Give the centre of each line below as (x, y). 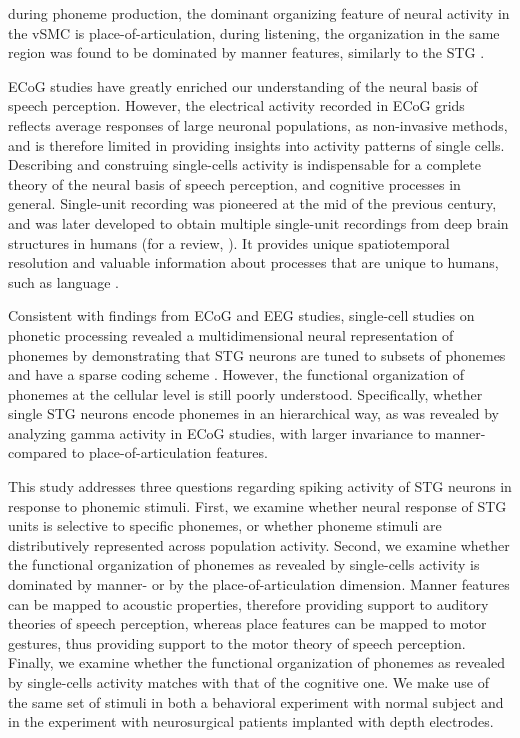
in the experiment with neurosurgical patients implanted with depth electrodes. (251, 721)
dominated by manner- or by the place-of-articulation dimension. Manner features (259, 584)
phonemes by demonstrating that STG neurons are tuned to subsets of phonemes (257, 354)
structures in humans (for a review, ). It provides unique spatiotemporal (229, 242)
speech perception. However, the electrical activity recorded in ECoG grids (236, 105)
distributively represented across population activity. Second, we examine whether (259, 544)
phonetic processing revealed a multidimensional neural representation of (231, 334)
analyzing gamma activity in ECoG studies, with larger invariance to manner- (247, 432)
